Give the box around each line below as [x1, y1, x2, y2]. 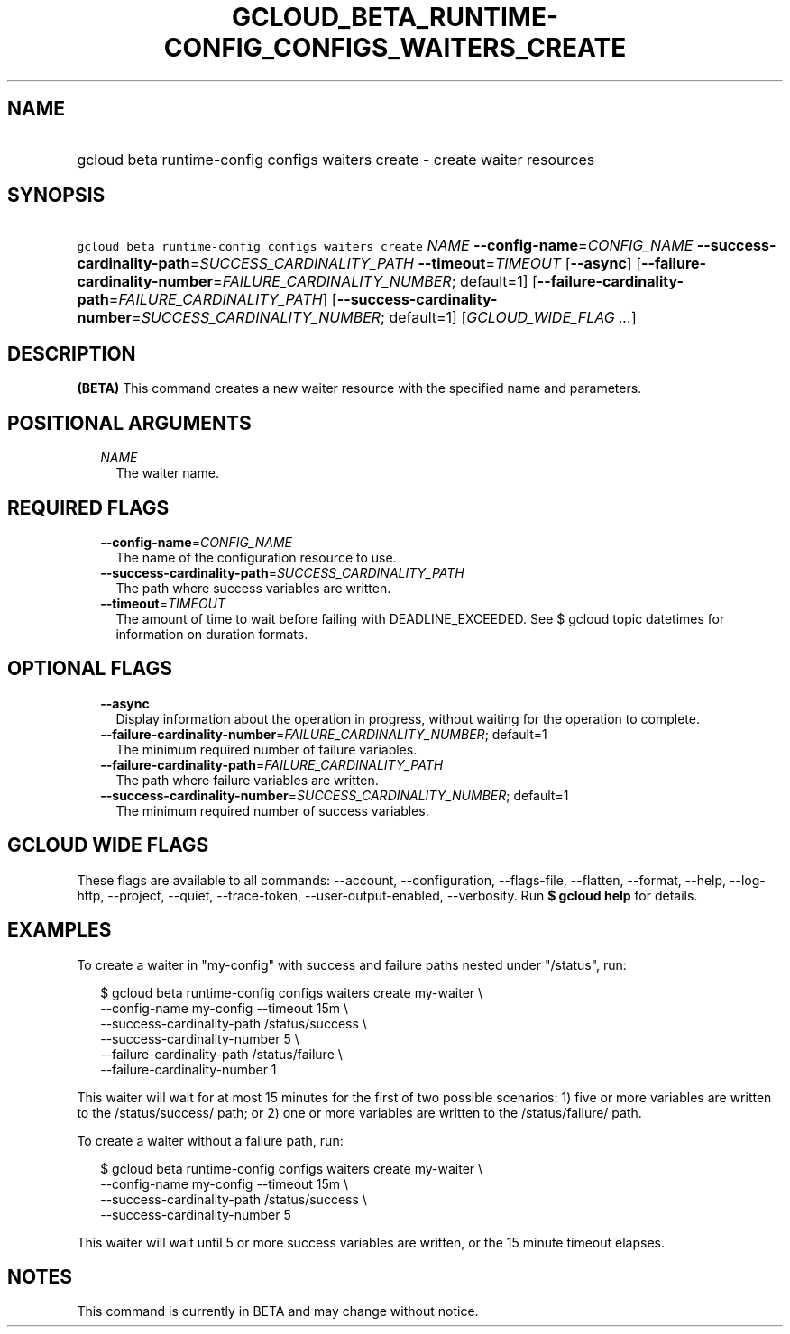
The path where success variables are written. [115, 580, 391, 596]
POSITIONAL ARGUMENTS [7, 411, 252, 434]
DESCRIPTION [7, 342, 136, 365]
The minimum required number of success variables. [115, 802, 429, 818]
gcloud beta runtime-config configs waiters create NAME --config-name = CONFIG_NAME [77, 236, 694, 255]
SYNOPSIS [7, 184, 106, 207]
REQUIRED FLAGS [7, 496, 170, 519]
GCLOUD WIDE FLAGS [7, 834, 209, 857]
